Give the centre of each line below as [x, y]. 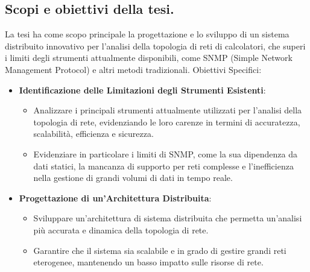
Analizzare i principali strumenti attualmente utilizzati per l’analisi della [168, 110]
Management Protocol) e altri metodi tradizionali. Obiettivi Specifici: [133, 69]
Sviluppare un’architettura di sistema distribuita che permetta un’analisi [168, 218]
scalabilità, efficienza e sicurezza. [93, 134]
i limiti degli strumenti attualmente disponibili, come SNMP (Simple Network [149, 58]
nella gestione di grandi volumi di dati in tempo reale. [133, 178]
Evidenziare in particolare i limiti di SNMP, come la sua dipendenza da [165, 153]
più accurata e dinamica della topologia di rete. [121, 229]
